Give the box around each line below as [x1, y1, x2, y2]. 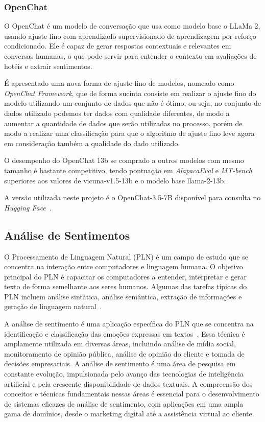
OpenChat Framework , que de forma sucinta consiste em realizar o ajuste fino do [4, 87, 256, 98]
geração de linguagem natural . [4, 301, 102, 312]
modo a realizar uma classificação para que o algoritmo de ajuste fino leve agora [4, 128, 255, 138]
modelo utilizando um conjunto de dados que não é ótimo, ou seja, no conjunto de [4, 98, 261, 108]
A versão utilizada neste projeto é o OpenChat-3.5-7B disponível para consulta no [4, 192, 261, 203]
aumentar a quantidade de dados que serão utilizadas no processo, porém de [4, 118, 243, 128]
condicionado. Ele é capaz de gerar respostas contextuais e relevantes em [4, 40, 231, 51]
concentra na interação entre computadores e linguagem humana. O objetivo [4, 261, 243, 272]
